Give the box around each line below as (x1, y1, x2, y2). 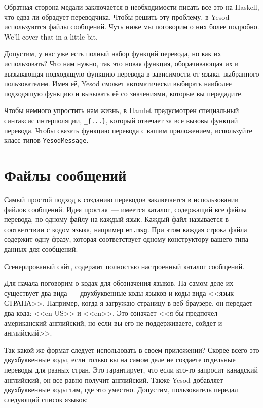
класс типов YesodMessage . (4, 135, 89, 145)
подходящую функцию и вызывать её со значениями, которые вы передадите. (4, 88, 243, 98)
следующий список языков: (4, 394, 88, 404)
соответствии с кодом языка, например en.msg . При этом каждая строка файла (4, 224, 247, 234)
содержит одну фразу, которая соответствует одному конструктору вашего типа (4, 234, 249, 244)
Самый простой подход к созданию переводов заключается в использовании (4, 194, 239, 204)
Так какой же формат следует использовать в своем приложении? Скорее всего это (4, 344, 259, 355)
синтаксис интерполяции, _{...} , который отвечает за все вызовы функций (4, 115, 238, 125)
